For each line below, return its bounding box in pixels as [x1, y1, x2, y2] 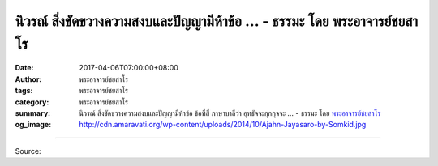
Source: [15, 146, 41, 155]
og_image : [15, 120, 52, 130]
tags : [15, 86, 33, 96]
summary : [15, 108, 51, 117]
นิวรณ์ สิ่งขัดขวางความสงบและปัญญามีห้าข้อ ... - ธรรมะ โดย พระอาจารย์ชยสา [15, 12, 419, 30]
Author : [15, 74, 42, 84]
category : [15, 97, 49, 107]
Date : [15, 63, 34, 73]
